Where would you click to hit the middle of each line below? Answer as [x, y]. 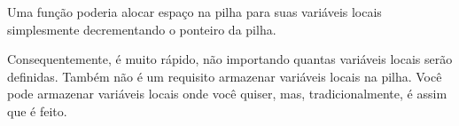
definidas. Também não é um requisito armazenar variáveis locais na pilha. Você [225, 76]
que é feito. [37, 110]
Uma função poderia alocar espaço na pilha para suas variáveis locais [194, 12]
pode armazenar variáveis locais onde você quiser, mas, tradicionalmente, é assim [227, 94]
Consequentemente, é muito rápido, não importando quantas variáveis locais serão [230, 59]
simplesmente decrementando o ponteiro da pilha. [142, 29]
